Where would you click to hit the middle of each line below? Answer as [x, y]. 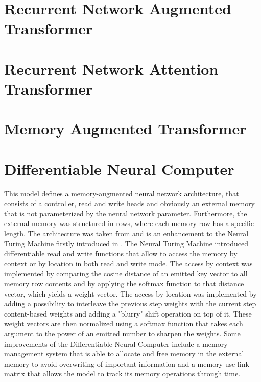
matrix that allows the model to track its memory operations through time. [122, 374]
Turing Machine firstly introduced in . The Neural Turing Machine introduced [126, 243]
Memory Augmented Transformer [125, 129]
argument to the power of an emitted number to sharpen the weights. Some [122, 333]
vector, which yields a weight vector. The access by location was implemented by [130, 293]
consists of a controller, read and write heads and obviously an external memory [130, 203]
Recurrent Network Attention [111, 68]
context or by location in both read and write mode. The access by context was [128, 263]
